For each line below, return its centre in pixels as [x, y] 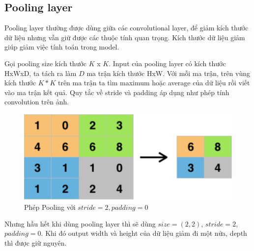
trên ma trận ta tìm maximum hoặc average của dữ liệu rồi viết [154, 83]
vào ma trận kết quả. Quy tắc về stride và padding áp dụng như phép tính [117, 92]
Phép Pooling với [50, 207]
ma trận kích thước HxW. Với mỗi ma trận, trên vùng [169, 73]
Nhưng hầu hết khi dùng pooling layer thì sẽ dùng [80, 223]
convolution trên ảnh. [37, 102]
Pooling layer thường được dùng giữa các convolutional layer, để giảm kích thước [127, 28]
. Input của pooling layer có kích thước [167, 63]
